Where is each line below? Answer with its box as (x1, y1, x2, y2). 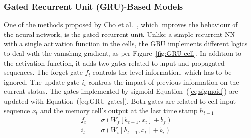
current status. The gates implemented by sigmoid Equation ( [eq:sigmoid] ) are (4, 86, 238, 96)
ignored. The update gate (4, 76, 80, 86)
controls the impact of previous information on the (88, 76, 239, 86)
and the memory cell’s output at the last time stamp (40, 105, 197, 115)
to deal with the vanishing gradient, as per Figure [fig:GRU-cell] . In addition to (4, 48, 242, 58)
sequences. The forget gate (4, 67, 83, 77)
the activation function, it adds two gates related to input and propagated (4, 57, 225, 68)
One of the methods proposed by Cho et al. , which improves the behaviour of (4, 19, 238, 30)
